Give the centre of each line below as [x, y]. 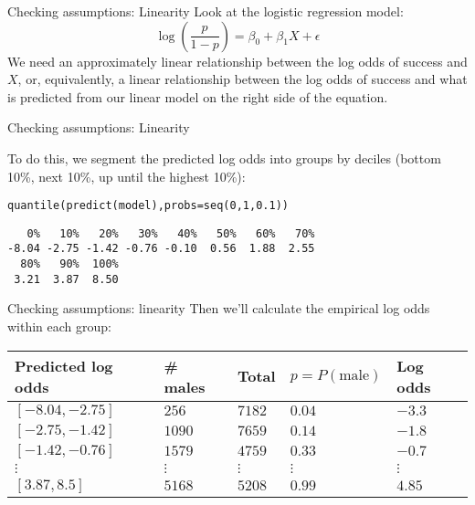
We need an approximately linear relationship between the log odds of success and [237, 61]
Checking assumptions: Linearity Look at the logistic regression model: [206, 11]
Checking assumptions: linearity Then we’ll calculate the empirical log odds [219, 308]
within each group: [60, 326]
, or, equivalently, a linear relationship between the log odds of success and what [243, 79]
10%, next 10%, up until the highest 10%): [127, 176]
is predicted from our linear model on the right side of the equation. [198, 96]
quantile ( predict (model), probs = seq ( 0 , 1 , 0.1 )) [148, 206]
